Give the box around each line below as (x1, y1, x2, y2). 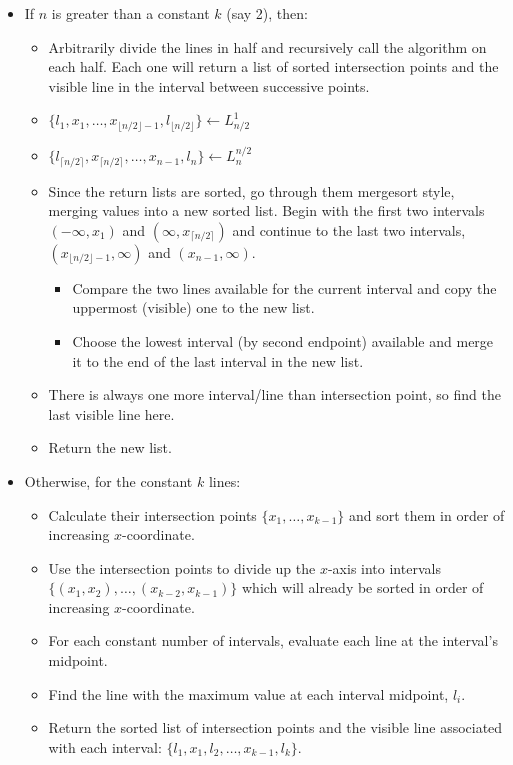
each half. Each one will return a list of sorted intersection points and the (48, 56, 499, 77)
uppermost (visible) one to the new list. (72, 297, 315, 318)
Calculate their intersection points (48, 504, 257, 525)
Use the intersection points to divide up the (48, 557, 316, 578)
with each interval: (48, 736, 162, 757)
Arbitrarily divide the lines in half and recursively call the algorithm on (48, 36, 487, 57)
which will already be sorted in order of (242, 577, 484, 598)
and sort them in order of (348, 504, 505, 525)
